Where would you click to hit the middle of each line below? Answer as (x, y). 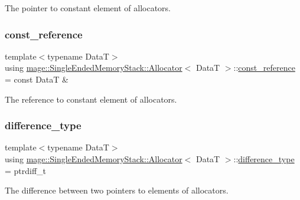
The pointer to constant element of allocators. (88, 8)
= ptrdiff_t (26, 170)
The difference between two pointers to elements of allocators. (117, 190)
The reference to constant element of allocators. (91, 99)
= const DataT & (37, 79)
